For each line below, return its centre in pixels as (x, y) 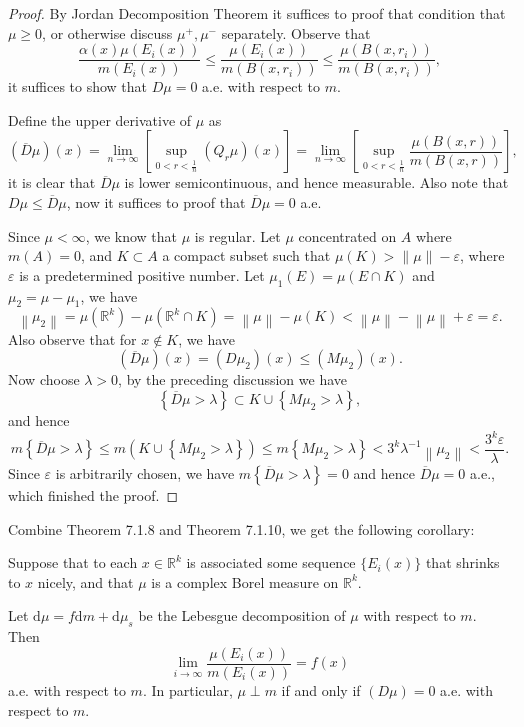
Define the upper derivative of (100, 119)
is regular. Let (237, 235)
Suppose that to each (73, 562)
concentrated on (347, 235)
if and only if (321, 689)
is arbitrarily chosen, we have (145, 473)
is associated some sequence (271, 562)
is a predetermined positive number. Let (142, 274)
